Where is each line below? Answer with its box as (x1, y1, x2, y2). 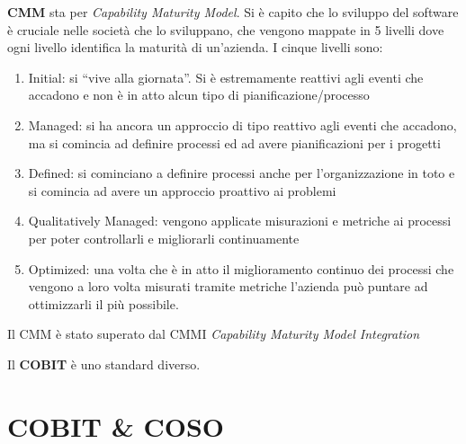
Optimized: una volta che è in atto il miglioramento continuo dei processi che (28, 259, 454, 278)
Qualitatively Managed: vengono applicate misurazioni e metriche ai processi (28, 211, 452, 230)
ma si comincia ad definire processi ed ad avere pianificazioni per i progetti (28, 133, 441, 152)
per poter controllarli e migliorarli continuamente (28, 228, 300, 247)
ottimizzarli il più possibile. (28, 294, 179, 313)
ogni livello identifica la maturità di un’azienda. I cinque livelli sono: (7, 38, 383, 57)
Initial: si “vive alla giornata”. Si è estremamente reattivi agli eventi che (28, 67, 424, 86)
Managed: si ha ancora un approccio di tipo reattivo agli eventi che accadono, (28, 115, 457, 134)
